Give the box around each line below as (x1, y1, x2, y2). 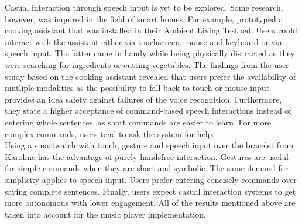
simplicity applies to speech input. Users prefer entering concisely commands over (5, 173, 297, 185)
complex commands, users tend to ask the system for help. (5, 127, 215, 140)
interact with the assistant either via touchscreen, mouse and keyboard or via (5, 35, 282, 47)
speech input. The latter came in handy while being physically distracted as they (5, 47, 295, 59)
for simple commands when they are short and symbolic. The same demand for (5, 162, 289, 174)
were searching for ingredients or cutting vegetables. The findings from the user (5, 58, 289, 70)
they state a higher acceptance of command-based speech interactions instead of (5, 104, 291, 117)
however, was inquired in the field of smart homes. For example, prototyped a (5, 12, 283, 25)
